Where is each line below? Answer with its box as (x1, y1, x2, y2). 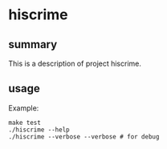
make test (8, 119, 42, 127)
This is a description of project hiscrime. (8, 58, 142, 68)
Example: (8, 103, 39, 113)
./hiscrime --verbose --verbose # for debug (8, 132, 160, 141)
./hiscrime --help (8, 126, 70, 134)
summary (8, 38, 58, 51)
